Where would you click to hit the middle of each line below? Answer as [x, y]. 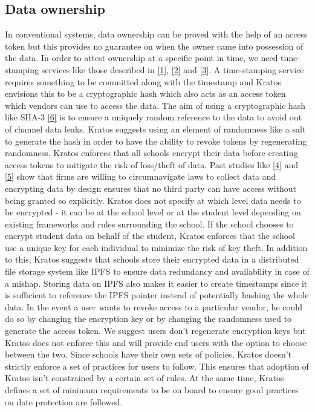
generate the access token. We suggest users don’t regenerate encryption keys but [155, 331]
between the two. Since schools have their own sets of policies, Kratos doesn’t [148, 354]
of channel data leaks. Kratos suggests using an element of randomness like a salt [155, 129]
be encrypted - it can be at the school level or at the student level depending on [153, 212]
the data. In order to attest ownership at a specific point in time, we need [141, 58]
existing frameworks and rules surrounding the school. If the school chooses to [149, 224]
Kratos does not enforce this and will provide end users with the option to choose [156, 342]
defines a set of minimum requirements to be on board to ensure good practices [152, 390]
